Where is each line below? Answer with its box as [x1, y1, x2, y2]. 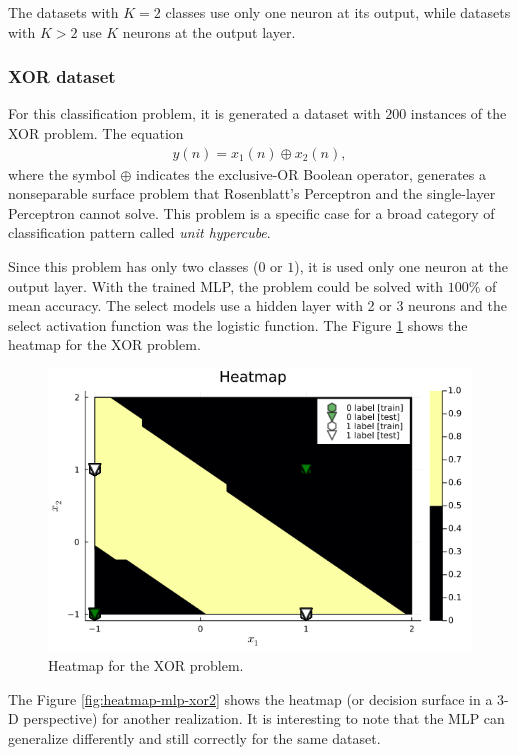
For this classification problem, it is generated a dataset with [8, 103, 381, 124]
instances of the [410, 103, 507, 124]
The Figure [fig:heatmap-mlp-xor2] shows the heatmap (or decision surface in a [8, 688, 493, 709]
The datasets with [8, 2, 119, 22]
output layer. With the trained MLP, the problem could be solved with [8, 275, 444, 296]
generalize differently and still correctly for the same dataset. [8, 728, 381, 748]
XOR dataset [8, 64, 116, 89]
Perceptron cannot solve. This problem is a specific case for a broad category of [8, 202, 495, 223]
